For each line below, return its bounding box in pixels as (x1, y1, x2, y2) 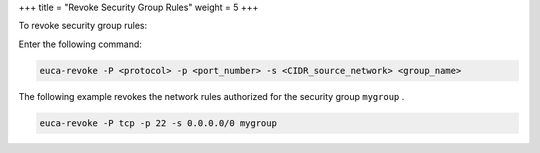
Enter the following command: (18, 38, 142, 50)
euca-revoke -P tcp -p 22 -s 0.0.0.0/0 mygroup (39, 117, 277, 129)
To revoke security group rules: (18, 20, 148, 32)
